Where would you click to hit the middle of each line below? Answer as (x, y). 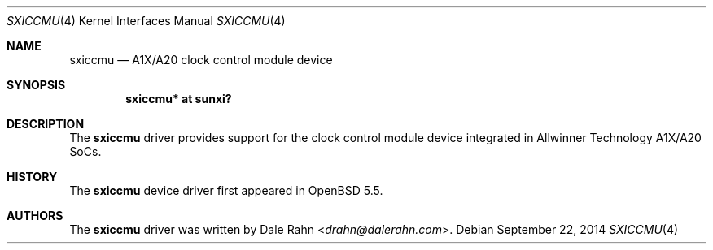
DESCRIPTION (46, 124)
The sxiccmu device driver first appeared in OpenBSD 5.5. (226, 190)
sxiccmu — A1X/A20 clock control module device (201, 60)
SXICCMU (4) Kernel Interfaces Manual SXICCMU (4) (146, 21)
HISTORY (32, 177)
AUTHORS (35, 216)
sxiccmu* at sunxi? (179, 99)
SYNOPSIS (36, 85)
